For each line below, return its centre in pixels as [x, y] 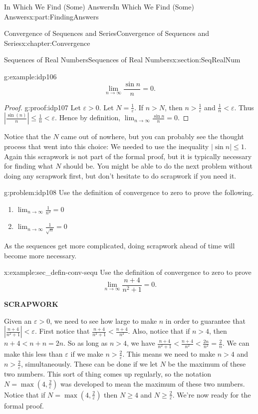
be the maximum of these [207, 364]
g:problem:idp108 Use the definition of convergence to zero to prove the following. [129, 192]
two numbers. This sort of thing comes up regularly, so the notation [108, 373]
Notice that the [27, 136]
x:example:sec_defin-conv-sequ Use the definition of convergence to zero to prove [128, 272]
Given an [18, 320]
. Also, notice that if [159, 331]
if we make [87, 354]
